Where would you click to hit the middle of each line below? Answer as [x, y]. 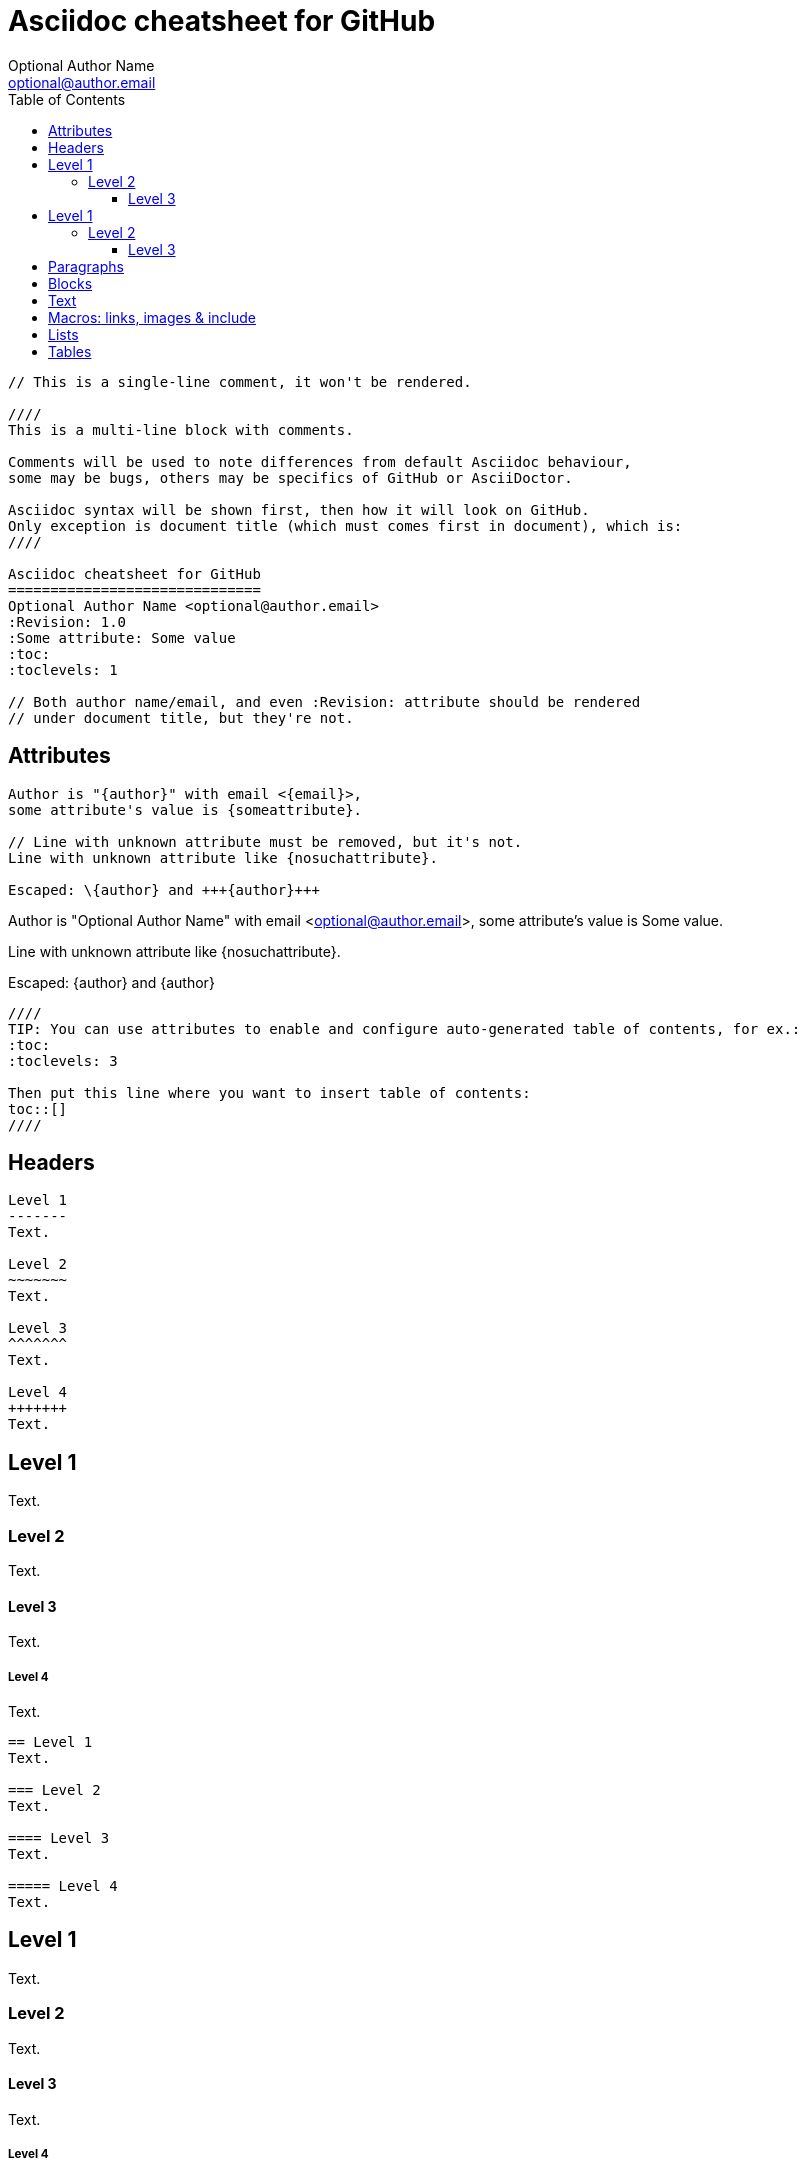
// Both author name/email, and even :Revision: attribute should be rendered [324, 701]
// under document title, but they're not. [181, 717]
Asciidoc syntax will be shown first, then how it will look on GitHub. [299, 509]
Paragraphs [86, 266]
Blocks [70, 283]
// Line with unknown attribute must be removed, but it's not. [265, 841]
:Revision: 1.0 [67, 621]
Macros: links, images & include [152, 317]
